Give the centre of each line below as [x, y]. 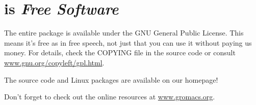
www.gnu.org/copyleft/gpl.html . [54, 62]
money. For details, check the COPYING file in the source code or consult [120, 52]
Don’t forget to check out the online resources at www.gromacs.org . [110, 97]
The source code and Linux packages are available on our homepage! [111, 79]
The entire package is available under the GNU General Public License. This [124, 33]
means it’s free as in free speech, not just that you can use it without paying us [128, 42]
